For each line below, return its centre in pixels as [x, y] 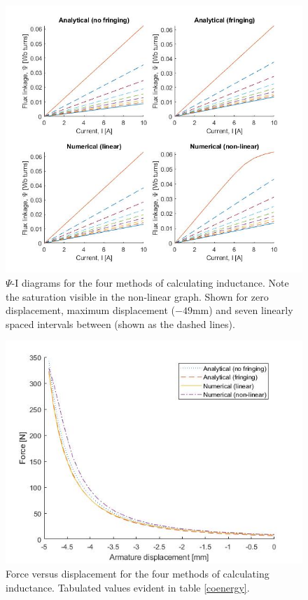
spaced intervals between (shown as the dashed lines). [120, 323]
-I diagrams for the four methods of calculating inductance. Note [150, 282]
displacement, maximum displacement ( [91, 310]
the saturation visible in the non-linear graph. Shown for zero [137, 296]
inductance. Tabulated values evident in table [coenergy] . [128, 587]
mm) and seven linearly [243, 310]
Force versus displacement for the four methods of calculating [138, 573]
